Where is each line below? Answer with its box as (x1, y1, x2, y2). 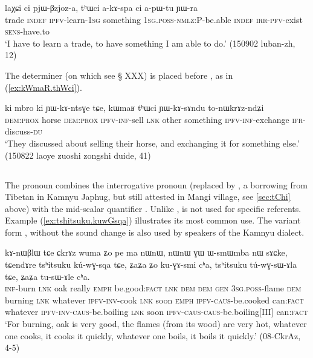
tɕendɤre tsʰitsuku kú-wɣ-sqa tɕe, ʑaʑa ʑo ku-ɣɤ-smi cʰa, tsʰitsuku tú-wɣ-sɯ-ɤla (5, 258, 297, 271)
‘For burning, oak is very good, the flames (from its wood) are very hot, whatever (5, 317, 307, 330)
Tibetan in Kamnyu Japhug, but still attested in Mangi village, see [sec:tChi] (5, 190, 291, 203)
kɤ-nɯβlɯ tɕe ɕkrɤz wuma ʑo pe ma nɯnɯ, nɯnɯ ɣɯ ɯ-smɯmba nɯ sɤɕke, (5, 246, 288, 259)
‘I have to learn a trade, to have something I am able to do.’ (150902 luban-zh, (5, 36, 295, 49)
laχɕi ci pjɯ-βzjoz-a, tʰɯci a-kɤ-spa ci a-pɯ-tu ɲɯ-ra (5, 1, 198, 13)
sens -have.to (5, 25, 50, 38)
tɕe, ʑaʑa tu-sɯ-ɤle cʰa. (5, 270, 90, 282)
